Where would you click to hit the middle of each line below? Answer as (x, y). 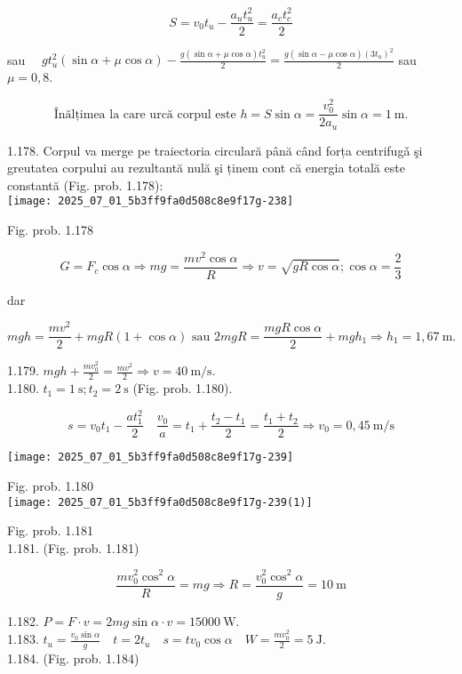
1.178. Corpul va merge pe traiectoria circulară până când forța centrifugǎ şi (215, 150)
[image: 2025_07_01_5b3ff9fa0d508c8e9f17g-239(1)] (160, 502)
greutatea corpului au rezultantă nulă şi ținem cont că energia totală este (206, 168)
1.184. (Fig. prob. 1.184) (73, 658)
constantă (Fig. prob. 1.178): (85, 185)
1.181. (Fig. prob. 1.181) (73, 547)
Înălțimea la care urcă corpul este (145, 114)
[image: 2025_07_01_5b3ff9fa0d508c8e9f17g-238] (151, 201)
